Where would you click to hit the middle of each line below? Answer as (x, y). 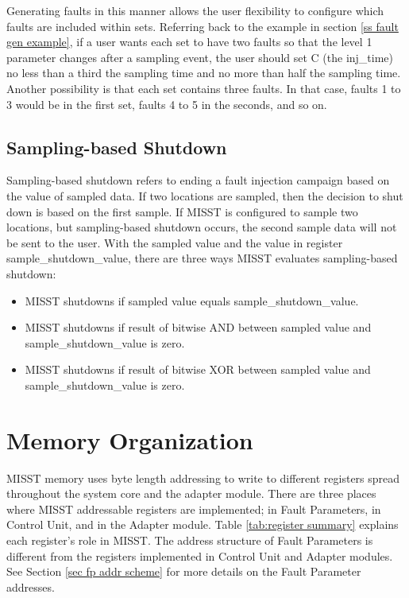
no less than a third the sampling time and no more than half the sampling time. (204, 73)
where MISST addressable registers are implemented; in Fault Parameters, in (194, 509)
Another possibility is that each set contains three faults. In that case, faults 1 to (204, 88)
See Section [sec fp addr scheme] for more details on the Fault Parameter (184, 571)
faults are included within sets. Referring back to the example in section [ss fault (203, 26)
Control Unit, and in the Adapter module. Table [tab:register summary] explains (203, 524)
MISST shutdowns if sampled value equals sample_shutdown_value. (192, 300)
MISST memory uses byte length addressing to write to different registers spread (203, 478)
